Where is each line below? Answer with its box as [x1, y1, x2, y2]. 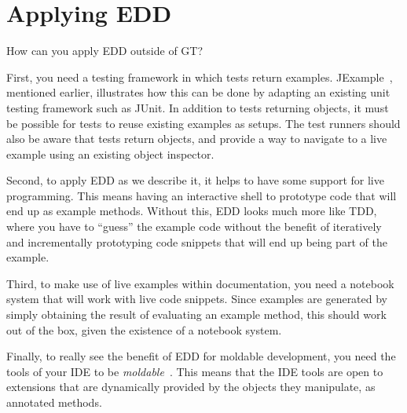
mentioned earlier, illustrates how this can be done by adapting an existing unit [6, 84, 390, 101]
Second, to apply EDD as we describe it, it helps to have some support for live [6, 172, 384, 188]
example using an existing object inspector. [6, 145, 214, 162]
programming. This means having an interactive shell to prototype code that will [6, 187, 397, 203]
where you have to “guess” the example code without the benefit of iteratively [6, 218, 382, 235]
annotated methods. [6, 394, 102, 410]
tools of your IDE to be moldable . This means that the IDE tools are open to [6, 363, 383, 379]
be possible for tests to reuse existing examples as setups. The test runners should [6, 115, 401, 131]
